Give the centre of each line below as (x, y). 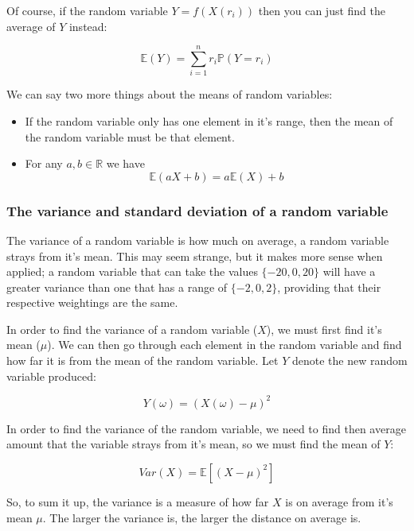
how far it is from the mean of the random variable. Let (143, 360)
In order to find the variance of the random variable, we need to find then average (206, 428)
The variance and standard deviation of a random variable (197, 210)
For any (44, 163)
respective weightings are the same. (92, 302)
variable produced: (51, 376)
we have (125, 163)
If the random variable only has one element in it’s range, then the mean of (209, 120)
